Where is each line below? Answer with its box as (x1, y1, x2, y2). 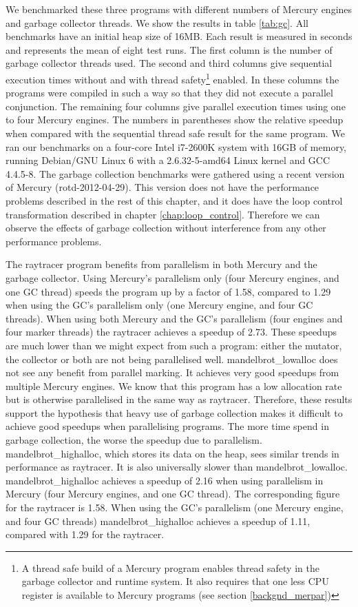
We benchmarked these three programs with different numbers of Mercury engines (6, 2, 352, 16)
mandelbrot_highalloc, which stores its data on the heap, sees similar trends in (6, 446, 339, 460)
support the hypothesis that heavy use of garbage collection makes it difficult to (6, 405, 343, 420)
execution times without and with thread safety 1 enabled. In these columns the (6, 70, 339, 86)
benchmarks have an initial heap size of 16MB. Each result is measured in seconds (6, 29, 352, 43)
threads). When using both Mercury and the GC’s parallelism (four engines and (6, 311, 343, 325)
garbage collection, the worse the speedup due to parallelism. (6, 433, 262, 447)
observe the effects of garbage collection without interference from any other (6, 220, 326, 235)
